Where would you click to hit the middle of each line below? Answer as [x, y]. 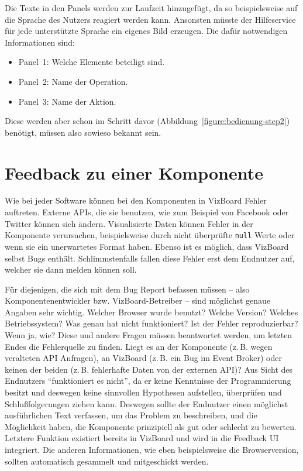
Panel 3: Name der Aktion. [67, 101]
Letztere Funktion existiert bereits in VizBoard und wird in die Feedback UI [142, 438]
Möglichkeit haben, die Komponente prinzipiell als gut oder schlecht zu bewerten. [151, 426]
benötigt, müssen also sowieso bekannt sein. [83, 132]
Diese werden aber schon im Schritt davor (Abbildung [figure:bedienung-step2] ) [147, 121]
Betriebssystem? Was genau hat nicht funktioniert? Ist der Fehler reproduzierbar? [151, 323]
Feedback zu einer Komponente [134, 172]
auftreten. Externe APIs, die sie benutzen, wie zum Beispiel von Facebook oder [147, 212]
